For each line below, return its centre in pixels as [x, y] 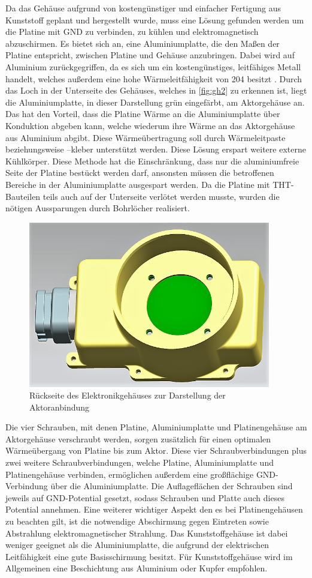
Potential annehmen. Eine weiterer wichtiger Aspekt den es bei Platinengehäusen [154, 509]
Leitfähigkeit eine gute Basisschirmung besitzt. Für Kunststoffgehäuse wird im [149, 556]
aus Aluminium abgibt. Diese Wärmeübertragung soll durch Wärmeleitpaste [146, 137]
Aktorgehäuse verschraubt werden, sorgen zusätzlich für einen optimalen [138, 438]
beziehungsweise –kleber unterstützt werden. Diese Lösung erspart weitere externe [156, 149]
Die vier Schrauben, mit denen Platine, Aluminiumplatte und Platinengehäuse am [156, 427]
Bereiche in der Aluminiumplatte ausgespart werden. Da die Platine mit [138, 184]
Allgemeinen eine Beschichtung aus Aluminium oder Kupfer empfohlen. [137, 568]
